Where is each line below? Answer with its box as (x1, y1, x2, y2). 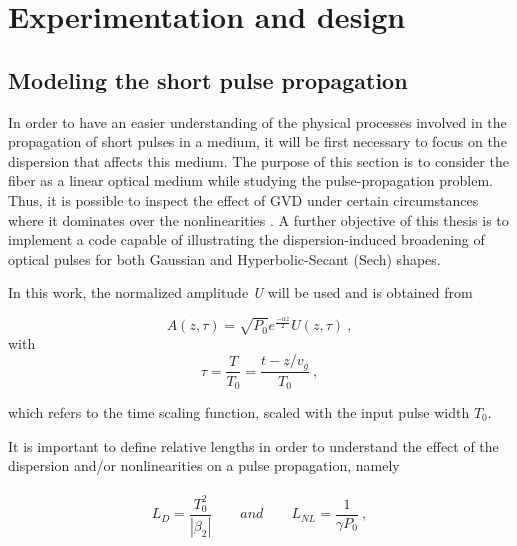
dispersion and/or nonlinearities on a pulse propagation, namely (8, 455, 400, 476)
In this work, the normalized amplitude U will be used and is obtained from (8, 282, 473, 303)
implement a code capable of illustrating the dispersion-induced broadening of (8, 229, 485, 250)
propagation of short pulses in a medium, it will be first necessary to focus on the (8, 131, 507, 152)
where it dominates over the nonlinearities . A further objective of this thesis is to (8, 209, 509, 230)
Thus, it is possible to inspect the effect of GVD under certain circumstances (8, 189, 479, 210)
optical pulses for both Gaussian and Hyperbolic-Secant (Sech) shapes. (8, 248, 441, 269)
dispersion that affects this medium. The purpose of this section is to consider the (8, 150, 509, 171)
